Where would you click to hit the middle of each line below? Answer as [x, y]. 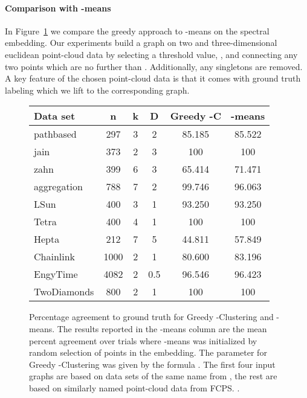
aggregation [58, 187]
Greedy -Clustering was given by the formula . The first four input [152, 364]
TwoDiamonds [64, 292]
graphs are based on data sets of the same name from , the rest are [153, 376]
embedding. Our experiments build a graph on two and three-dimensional [141, 43]
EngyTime [56, 274]
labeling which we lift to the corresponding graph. [97, 90]
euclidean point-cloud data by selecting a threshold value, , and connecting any [151, 54]
